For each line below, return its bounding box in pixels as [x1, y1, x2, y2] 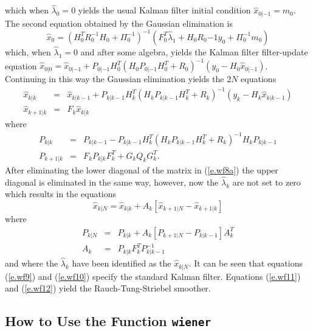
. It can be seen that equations [188, 257, 303, 270]
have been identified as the [72, 257, 171, 270]
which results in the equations [5, 187, 117, 200]
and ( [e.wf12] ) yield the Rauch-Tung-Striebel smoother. [5, 282, 211, 294]
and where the [5, 257, 58, 270]
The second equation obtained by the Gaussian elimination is [5, 16, 233, 29]
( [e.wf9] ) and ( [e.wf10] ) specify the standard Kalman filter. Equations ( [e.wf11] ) [5, 270, 301, 282]
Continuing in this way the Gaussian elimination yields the [5, 72, 224, 85]
